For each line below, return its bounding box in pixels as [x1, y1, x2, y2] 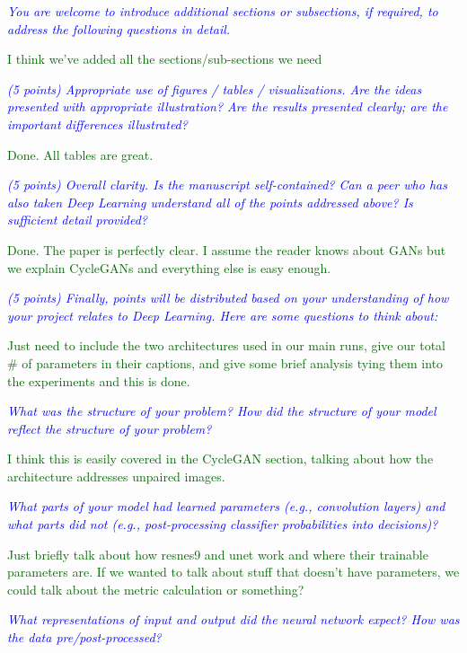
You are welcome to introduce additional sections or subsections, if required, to [7, 2, 438, 20]
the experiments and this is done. [7, 371, 190, 390]
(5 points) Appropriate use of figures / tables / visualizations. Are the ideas [7, 79, 422, 98]
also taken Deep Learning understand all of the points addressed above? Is [7, 192, 413, 211]
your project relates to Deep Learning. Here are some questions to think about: [7, 305, 438, 324]
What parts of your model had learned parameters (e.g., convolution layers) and [7, 497, 445, 516]
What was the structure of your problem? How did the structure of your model [7, 402, 436, 420]
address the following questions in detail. [7, 19, 231, 38]
